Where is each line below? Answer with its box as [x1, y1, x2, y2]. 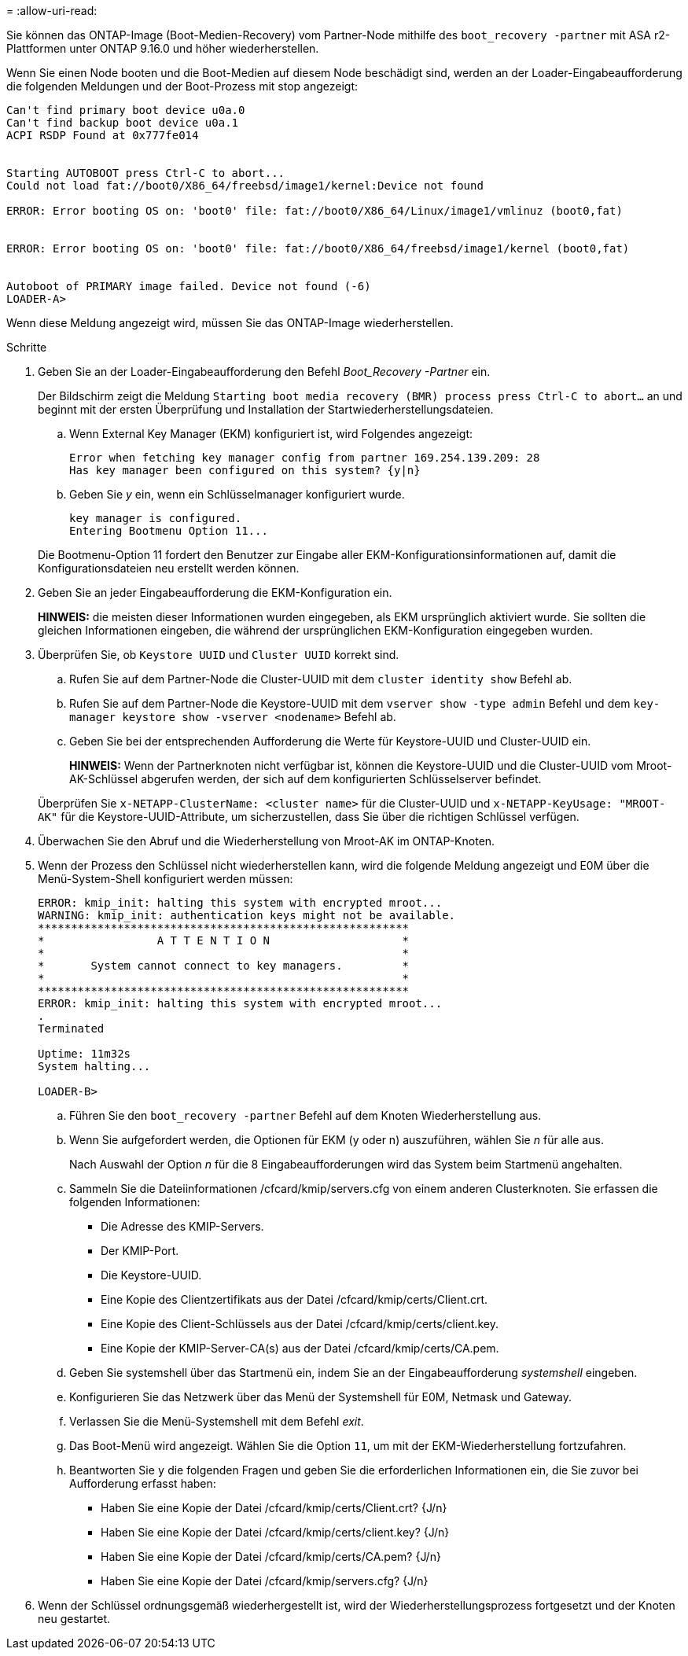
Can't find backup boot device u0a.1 [6, 116, 239, 129]
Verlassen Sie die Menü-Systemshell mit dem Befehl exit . [69, 1415, 364, 1428]
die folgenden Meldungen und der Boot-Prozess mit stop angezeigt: [6, 79, 358, 93]
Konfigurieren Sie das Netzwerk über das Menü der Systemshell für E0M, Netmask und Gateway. [69, 1390, 572, 1404]
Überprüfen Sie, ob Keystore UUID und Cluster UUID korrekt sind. [38, 648, 399, 661]
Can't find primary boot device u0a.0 [6, 104, 245, 116]
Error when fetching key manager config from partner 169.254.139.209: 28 [69, 451, 540, 464]
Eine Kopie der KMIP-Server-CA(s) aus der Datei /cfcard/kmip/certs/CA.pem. [101, 1341, 499, 1355]
